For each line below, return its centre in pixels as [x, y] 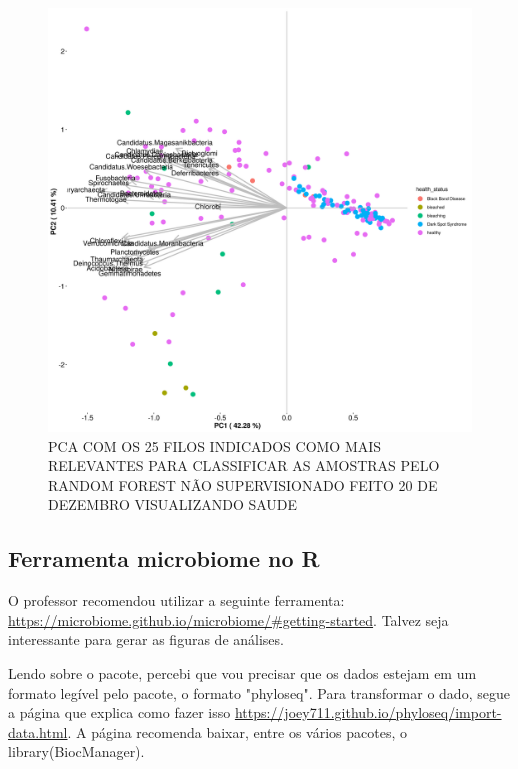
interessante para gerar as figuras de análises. [146, 639]
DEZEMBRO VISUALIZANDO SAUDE [173, 504]
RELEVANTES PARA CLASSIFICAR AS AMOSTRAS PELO [244, 465]
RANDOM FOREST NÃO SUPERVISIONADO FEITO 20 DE [243, 484]
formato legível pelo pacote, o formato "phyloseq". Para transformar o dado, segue [259, 692]
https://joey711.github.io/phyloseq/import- [368, 712]
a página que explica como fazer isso [119, 712]
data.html [38, 731]
